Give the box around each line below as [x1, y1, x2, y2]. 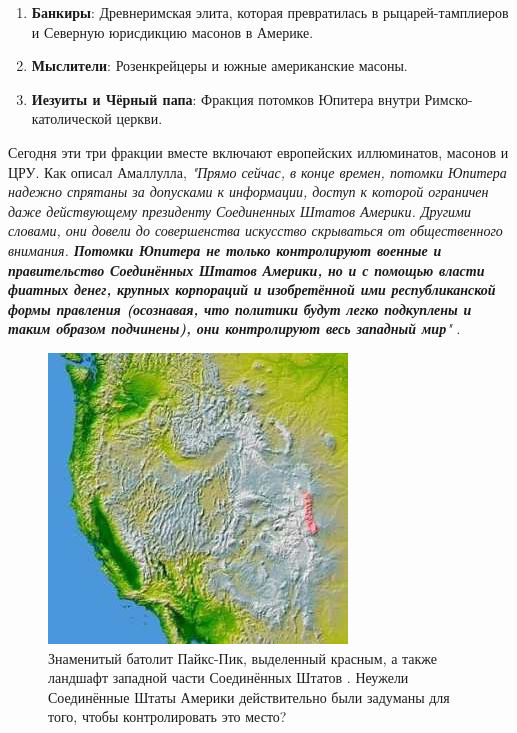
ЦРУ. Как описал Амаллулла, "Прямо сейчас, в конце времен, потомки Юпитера [8, 161, 507, 182]
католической [31, 108, 112, 129]
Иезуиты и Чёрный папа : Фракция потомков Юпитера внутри [31, 88, 420, 109]
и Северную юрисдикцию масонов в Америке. [31, 21, 314, 42]
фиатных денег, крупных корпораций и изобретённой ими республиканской [8, 279, 496, 300]
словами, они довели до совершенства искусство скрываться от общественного [8, 220, 503, 241]
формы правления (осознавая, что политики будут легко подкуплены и [8, 298, 472, 319]
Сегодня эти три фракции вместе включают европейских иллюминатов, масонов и [8, 141, 509, 162]
